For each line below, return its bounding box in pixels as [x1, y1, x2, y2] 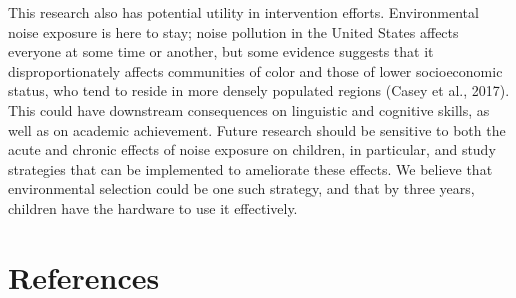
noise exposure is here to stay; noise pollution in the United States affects [8, 21, 459, 42]
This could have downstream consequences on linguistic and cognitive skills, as [8, 99, 490, 120]
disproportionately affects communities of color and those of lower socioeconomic [8, 60, 503, 81]
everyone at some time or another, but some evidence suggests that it [8, 41, 434, 62]
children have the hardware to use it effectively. [8, 197, 298, 218]
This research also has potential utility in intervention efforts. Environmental [8, 2, 479, 22]
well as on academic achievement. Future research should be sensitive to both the [8, 119, 506, 140]
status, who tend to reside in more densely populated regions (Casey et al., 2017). [8, 80, 510, 101]
